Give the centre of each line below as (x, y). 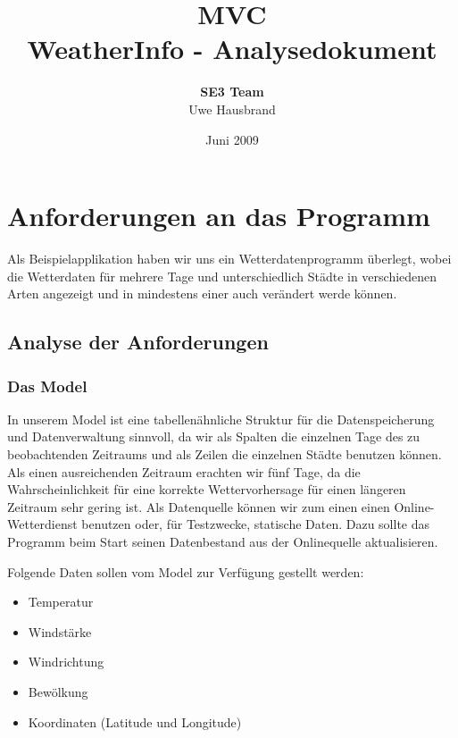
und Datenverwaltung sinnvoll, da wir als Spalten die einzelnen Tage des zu (214, 436)
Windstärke (60, 631)
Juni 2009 (232, 139)
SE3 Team (232, 92)
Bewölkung (58, 691)
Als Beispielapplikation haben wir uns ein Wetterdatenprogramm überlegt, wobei (229, 259)
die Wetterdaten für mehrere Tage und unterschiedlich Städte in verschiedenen (222, 276)
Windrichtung (66, 662)
